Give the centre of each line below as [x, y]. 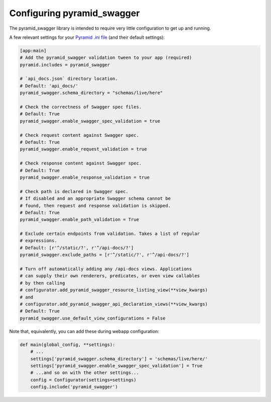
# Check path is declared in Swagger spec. [74, 191]
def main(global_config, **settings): [67, 344]
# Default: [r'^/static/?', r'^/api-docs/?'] [77, 248]
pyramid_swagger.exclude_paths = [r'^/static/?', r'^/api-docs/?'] [105, 255]
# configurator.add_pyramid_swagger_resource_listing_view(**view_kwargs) [114, 290]
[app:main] [33, 51]
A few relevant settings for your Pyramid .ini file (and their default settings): [87, 37]
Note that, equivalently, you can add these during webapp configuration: [84, 331]
